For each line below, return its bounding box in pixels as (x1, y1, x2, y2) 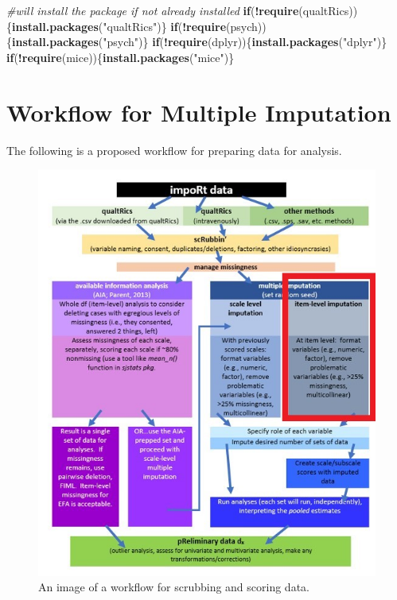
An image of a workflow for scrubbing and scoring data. (38, 579, 309, 595)
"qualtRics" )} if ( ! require (103, 17, 227, 34)
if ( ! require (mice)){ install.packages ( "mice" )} (6, 48, 235, 65)
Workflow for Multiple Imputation (6, 95, 391, 128)
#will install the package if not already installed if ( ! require (6, 2, 299, 18)
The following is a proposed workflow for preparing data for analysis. (6, 141, 342, 158)
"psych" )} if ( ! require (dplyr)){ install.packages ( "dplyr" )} (103, 33, 387, 50)
